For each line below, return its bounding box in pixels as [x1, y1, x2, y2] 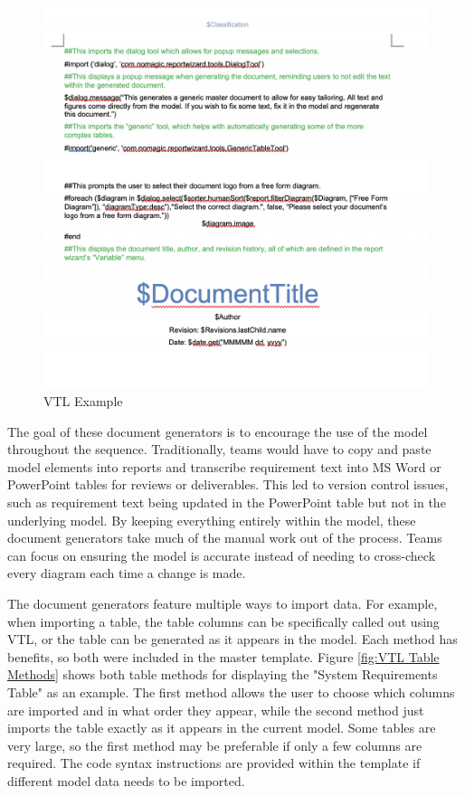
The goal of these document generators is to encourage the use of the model [7, 422, 428, 441]
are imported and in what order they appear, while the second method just [7, 700, 424, 719]
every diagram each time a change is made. [7, 564, 246, 583]
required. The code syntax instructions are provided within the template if [7, 753, 421, 772]
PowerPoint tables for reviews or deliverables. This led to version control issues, [7, 475, 449, 494]
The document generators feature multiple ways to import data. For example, [7, 594, 438, 613]
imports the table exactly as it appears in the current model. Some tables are [7, 718, 436, 737]
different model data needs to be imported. [7, 771, 245, 790]
